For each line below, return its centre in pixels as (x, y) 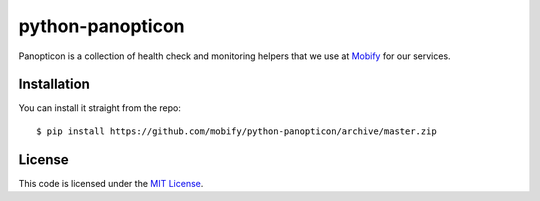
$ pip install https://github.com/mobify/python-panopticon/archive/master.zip (236, 131)
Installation (54, 84)
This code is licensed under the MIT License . (111, 183)
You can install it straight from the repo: (100, 108)
